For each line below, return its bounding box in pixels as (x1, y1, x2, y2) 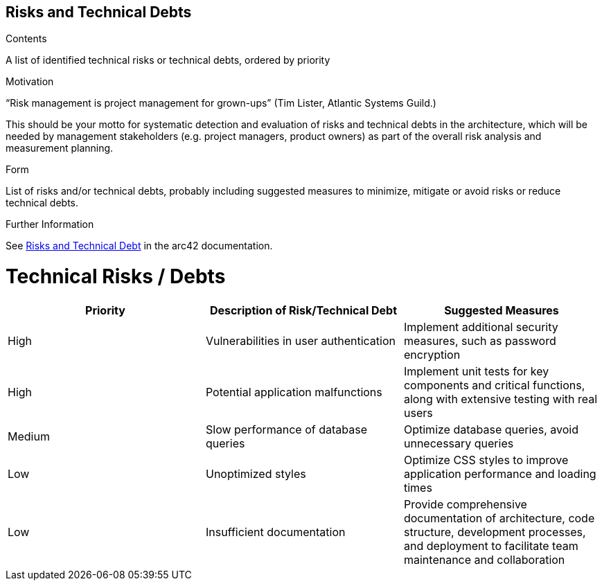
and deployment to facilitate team (403, 538, 578, 553)
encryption (403, 347, 461, 362)
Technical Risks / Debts (6, 265, 226, 289)
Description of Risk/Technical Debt (209, 303, 398, 317)
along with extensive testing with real (403, 391, 598, 406)
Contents (6, 33, 47, 45)
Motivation (6, 76, 54, 88)
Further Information (6, 218, 94, 231)
